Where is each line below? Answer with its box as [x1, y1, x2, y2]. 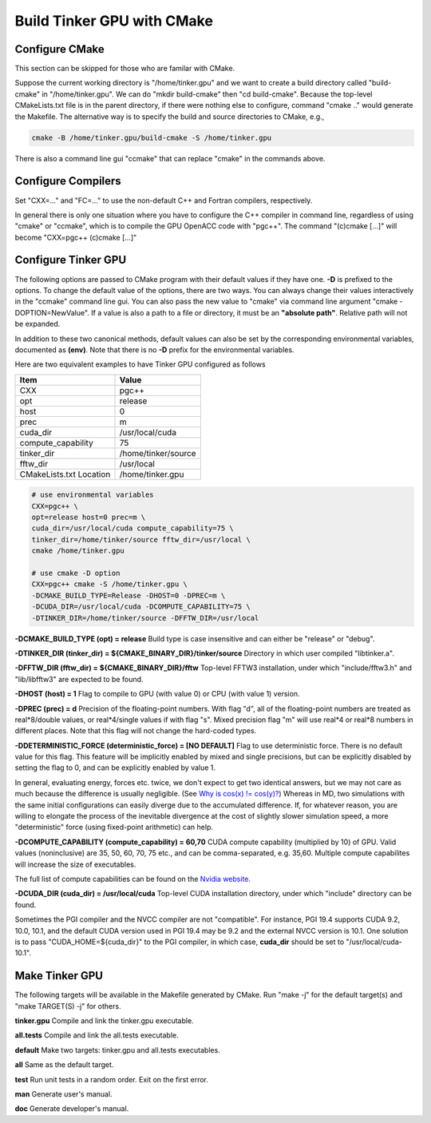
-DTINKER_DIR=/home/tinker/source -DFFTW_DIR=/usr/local [31, 613, 259, 622]
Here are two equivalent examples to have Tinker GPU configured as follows [14, 359, 267, 369]
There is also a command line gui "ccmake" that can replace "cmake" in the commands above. [14, 153, 326, 163]
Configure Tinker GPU [14, 253, 127, 267]
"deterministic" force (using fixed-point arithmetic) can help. [14, 823, 213, 832]
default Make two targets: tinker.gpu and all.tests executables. [14, 1045, 221, 1054]
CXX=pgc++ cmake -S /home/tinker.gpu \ [31, 580, 188, 589]
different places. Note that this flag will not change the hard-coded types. [14, 726, 257, 736]
